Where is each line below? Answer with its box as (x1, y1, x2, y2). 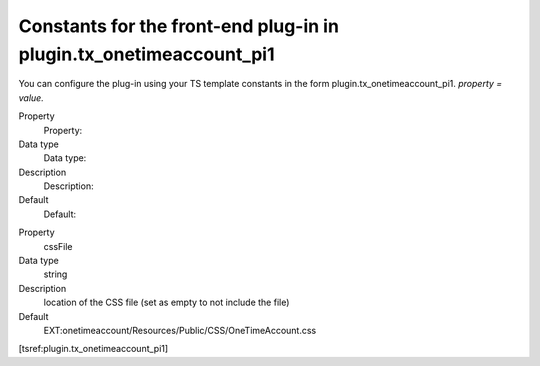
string (43, 268, 68, 280)
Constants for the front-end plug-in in (18, 15, 340, 37)
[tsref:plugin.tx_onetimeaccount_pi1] (18, 343, 169, 355)
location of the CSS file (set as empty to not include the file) (43, 296, 290, 309)
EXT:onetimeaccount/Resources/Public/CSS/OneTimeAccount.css (43, 324, 317, 336)
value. (18, 91, 44, 104)
